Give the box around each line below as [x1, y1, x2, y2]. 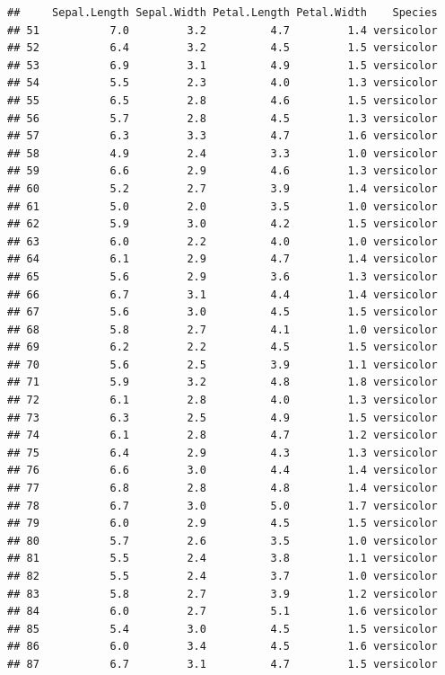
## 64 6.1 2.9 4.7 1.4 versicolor [7, 253, 438, 266]
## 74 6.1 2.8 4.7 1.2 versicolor [7, 429, 438, 442]
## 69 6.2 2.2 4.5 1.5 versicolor [7, 341, 438, 354]
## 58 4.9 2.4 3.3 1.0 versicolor [7, 147, 438, 160]
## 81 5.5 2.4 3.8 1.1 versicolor [7, 552, 438, 565]
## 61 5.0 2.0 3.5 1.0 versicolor [7, 200, 438, 213]
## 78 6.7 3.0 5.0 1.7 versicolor [7, 499, 438, 512]
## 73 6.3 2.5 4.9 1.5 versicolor [7, 411, 438, 424]
